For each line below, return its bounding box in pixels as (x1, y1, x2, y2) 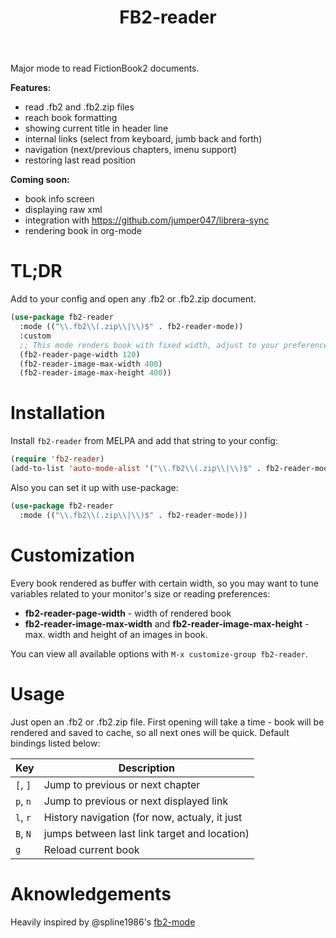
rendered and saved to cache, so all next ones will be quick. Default (10, 726, 290, 738)
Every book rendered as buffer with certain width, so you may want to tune (10, 577, 319, 589)
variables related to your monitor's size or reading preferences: (10, 587, 271, 600)
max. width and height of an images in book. (24, 628, 208, 640)
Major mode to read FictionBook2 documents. (10, 62, 200, 75)
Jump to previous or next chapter (43, 777, 201, 791)
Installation (10, 402, 106, 425)
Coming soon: (10, 174, 70, 186)
